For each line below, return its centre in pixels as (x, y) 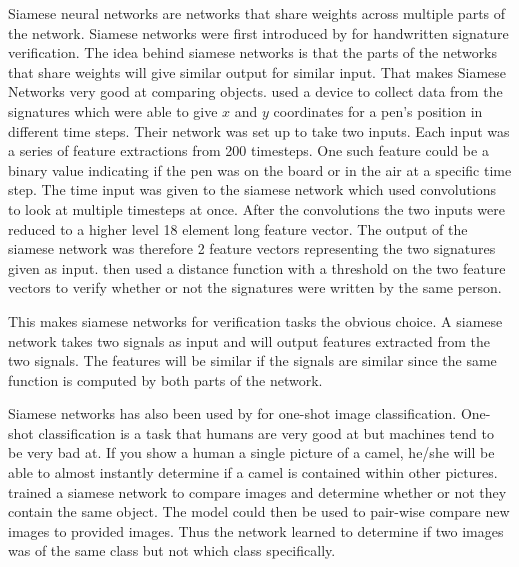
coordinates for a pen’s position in (378, 110)
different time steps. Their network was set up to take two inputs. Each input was (259, 130)
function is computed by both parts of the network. (165, 379)
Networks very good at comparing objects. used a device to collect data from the (255, 91)
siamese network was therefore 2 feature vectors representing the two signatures (252, 248)
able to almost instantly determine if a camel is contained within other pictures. (253, 472)
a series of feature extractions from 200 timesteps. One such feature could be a (248, 150)
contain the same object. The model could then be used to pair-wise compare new (259, 511)
